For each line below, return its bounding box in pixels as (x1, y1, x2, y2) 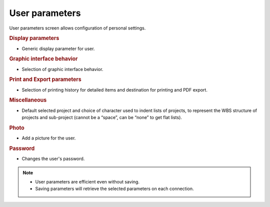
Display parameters (9, 35, 59, 42)
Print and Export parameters (9, 76, 82, 83)
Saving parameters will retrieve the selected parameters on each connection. (35, 185, 194, 192)
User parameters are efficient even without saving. (35, 179, 140, 184)
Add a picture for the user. (21, 135, 76, 141)
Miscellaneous (9, 96, 47, 103)
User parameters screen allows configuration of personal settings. (9, 25, 146, 31)
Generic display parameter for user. (21, 45, 95, 51)
